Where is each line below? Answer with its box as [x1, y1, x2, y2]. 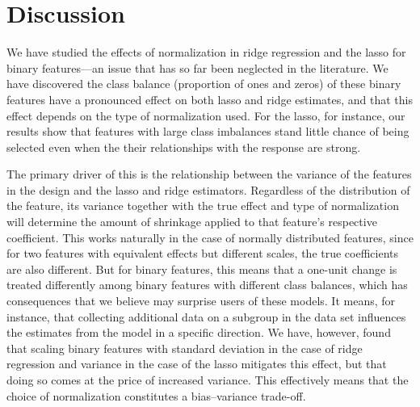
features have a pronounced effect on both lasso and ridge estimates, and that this [6, 90, 414, 107]
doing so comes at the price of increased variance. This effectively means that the [6, 371, 409, 388]
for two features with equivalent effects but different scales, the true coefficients [6, 245, 399, 262]
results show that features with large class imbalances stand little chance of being [6, 123, 409, 140]
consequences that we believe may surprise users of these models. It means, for [6, 292, 396, 309]
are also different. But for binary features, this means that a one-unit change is [6, 260, 397, 277]
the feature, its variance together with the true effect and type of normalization [6, 197, 399, 214]
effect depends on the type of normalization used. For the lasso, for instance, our [6, 107, 405, 124]
